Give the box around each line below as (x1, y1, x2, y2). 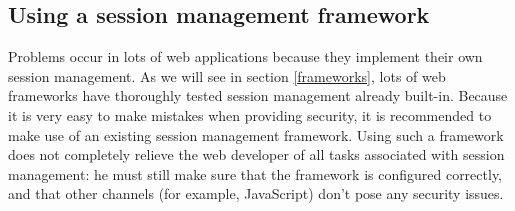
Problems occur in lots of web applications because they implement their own (8, 46, 483, 67)
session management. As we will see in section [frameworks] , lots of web (8, 65, 446, 86)
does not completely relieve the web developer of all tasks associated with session (8, 144, 505, 165)
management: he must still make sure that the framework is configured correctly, (8, 163, 503, 184)
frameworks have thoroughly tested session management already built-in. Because (8, 85, 508, 106)
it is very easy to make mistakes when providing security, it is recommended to (8, 104, 492, 125)
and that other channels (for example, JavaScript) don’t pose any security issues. (8, 183, 504, 204)
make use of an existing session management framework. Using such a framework (8, 124, 504, 145)
